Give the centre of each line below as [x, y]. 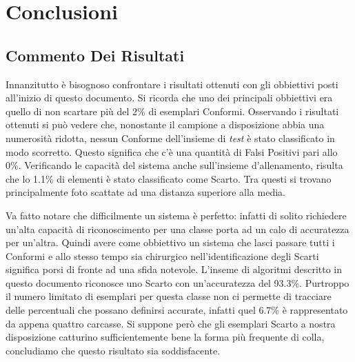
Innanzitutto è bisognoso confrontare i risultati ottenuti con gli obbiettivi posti [172, 84]
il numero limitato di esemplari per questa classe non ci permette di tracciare [169, 296]
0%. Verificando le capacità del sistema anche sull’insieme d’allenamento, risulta [174, 165]
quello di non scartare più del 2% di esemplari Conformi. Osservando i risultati [172, 111]
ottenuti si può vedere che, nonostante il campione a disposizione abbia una [165, 124]
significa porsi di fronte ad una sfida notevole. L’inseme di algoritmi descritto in [174, 269]
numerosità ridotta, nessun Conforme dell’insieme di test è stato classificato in [170, 138]
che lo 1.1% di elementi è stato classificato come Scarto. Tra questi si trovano [169, 178]
